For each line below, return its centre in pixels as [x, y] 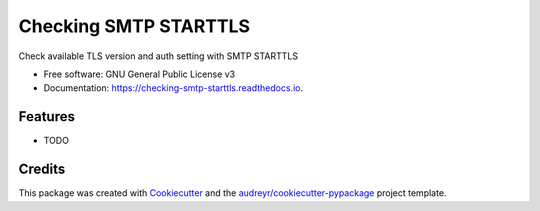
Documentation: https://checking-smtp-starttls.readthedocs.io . [173, 88]
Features [46, 116]
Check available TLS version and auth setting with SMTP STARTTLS [158, 56]
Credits [42, 169]
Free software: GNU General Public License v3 [139, 74]
